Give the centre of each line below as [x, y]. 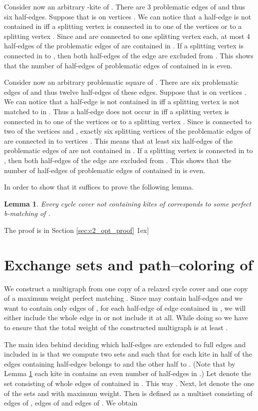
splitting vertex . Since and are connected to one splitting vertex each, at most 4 [127, 36]
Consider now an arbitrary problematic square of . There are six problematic [121, 82]
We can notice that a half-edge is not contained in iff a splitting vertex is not [122, 102]
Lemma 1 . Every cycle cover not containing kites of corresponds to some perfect [128, 203]
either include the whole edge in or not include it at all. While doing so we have [126, 317]
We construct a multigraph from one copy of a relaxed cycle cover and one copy [126, 288]
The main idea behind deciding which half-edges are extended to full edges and [125, 344]
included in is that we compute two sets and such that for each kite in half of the [128, 354]
